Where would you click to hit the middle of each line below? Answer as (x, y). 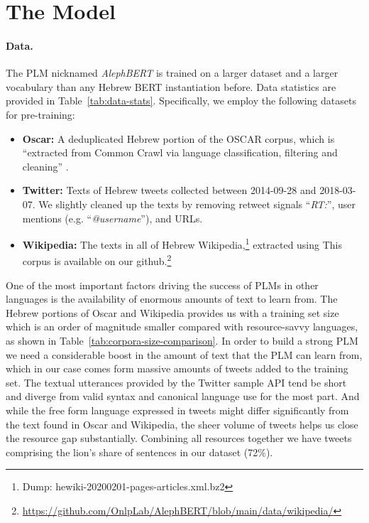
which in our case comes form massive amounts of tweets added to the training (177, 368)
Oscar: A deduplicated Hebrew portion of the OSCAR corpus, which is (178, 138)
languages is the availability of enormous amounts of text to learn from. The (172, 299)
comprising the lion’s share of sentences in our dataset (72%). (139, 452)
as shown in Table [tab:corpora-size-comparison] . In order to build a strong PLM (182, 340)
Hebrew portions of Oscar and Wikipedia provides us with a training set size (172, 312)
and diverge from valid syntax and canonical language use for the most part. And (183, 396)
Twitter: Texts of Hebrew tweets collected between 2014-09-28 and (169, 190)
